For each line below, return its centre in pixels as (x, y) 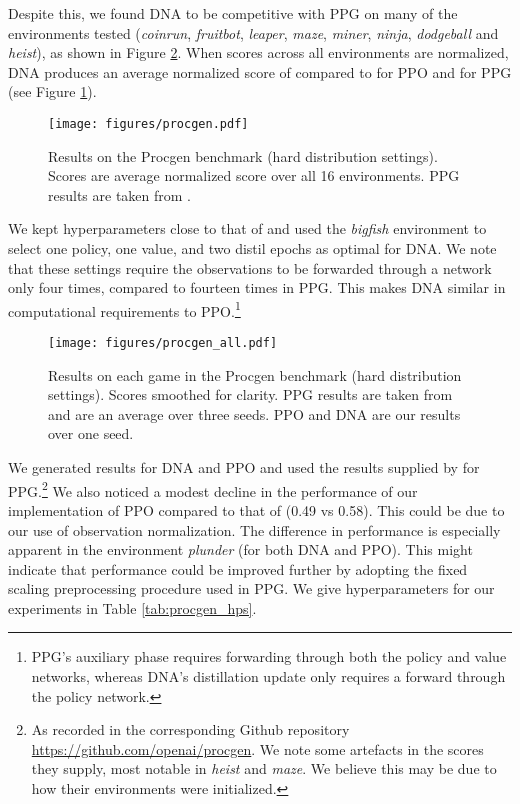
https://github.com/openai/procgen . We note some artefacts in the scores (257, 748)
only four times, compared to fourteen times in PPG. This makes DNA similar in (257, 287)
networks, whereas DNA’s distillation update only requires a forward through (268, 676)
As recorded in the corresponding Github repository (190, 729)
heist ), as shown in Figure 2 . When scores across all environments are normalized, (258, 52)
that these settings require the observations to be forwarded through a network (250, 267)
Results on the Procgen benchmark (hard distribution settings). (243, 155)
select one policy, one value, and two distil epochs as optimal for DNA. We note (252, 248)
